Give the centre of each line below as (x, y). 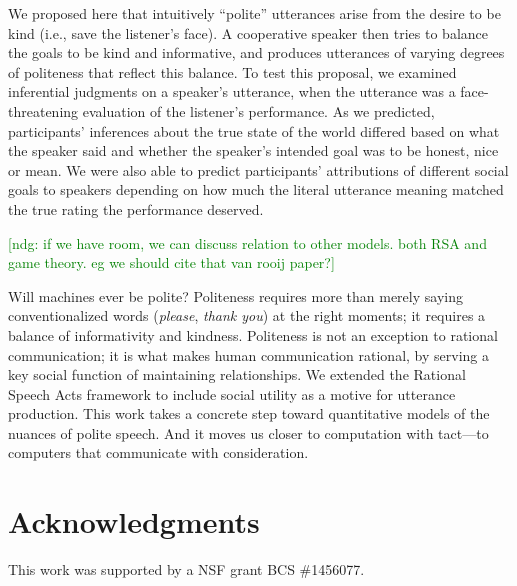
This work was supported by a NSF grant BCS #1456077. (186, 569)
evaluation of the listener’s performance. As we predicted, (258, 110)
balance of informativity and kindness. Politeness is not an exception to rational (253, 334)
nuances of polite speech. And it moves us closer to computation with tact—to (248, 432)
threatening (43, 110)
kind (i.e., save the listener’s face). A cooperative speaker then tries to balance (248, 32)
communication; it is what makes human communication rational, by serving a (248, 354)
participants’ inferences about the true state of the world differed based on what (254, 130)
